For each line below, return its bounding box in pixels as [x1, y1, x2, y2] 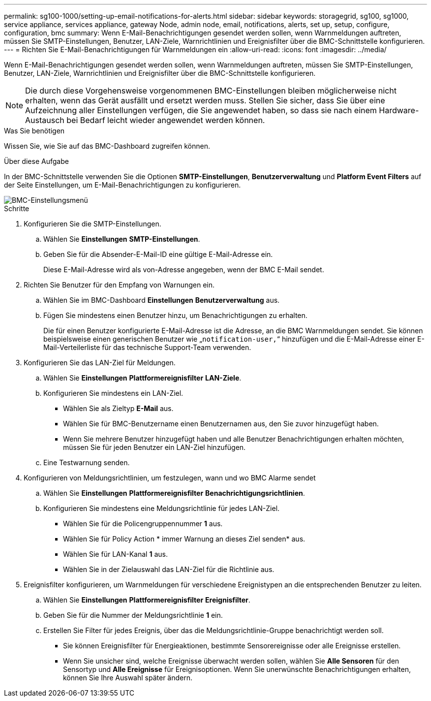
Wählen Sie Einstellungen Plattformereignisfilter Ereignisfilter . [43, 596, 250, 604]
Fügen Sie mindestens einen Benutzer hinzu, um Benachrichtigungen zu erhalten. [43, 311, 308, 319]
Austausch [25, 115, 64, 125]
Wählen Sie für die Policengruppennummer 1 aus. [63, 519, 223, 528]
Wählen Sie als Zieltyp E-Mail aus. [63, 404, 174, 413]
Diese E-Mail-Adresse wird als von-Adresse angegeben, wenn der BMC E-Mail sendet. [43, 265, 324, 274]
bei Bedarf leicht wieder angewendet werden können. [66, 115, 265, 125]
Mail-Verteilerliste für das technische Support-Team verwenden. [43, 343, 251, 351]
